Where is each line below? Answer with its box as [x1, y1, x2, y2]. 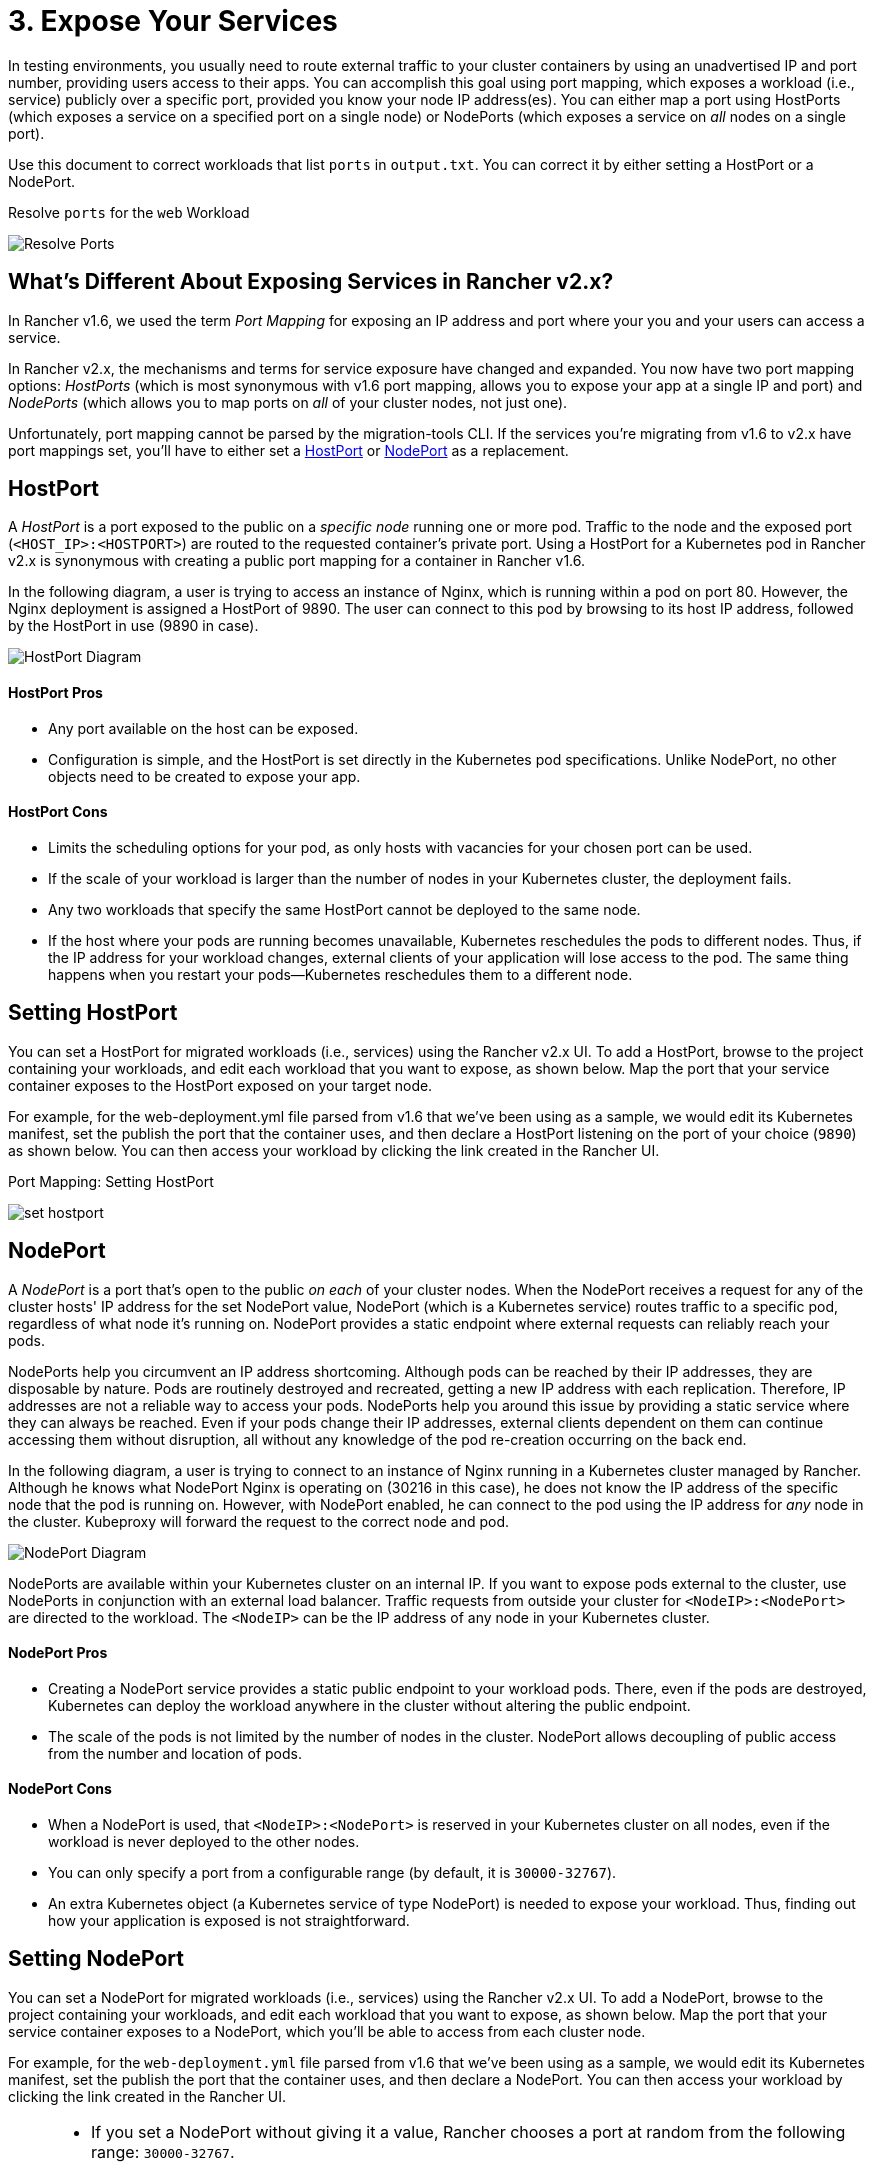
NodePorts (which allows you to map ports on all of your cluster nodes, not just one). [8, 393, 568, 411]
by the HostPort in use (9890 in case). [8, 617, 259, 635]
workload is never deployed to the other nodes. [48, 1833, 360, 1850]
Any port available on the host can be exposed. [48, 719, 359, 737]
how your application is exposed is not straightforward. [48, 1912, 410, 1929]
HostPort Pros [8, 684, 103, 702]
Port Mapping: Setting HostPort [8, 1172, 214, 1190]
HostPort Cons [8, 803, 108, 821]
